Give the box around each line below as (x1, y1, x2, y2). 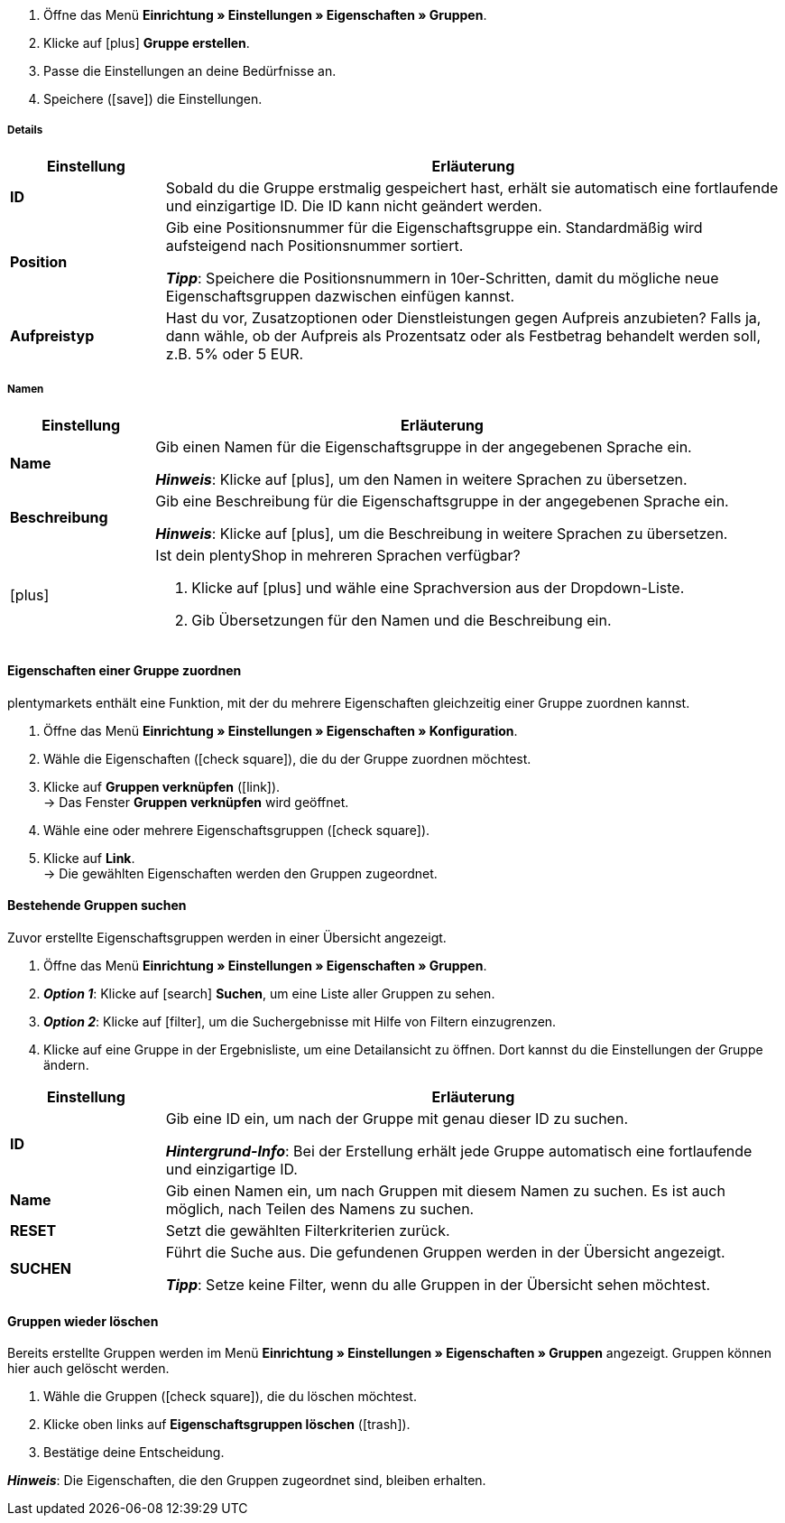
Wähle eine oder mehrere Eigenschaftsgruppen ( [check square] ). (43, 822, 430, 838)
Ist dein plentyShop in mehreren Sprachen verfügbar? (155, 545, 521, 564)
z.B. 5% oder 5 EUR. (165, 344, 304, 363)
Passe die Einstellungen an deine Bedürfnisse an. (43, 63, 337, 79)
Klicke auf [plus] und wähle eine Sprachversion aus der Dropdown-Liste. (191, 578, 685, 597)
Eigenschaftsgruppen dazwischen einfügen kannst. (165, 286, 514, 305)
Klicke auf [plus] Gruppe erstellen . (43, 35, 250, 51)
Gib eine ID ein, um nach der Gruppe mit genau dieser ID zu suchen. (165, 1110, 629, 1128)
